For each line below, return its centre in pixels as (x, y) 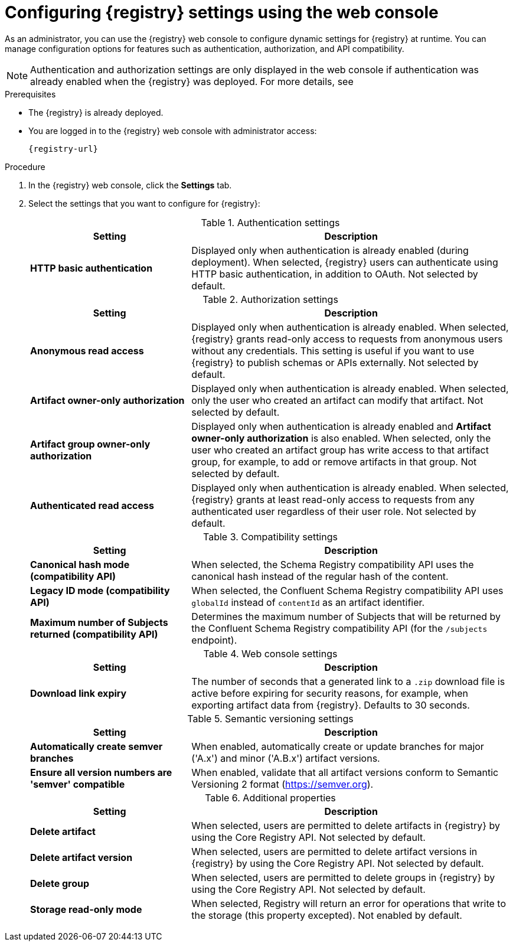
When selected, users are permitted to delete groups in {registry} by (343, 877)
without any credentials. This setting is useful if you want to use (333, 350)
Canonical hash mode (80, 564)
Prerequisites (30, 94)
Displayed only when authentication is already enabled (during (330, 250)
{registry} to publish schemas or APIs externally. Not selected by (335, 362)
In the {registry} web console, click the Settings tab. (130, 185)
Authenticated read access (92, 505)
